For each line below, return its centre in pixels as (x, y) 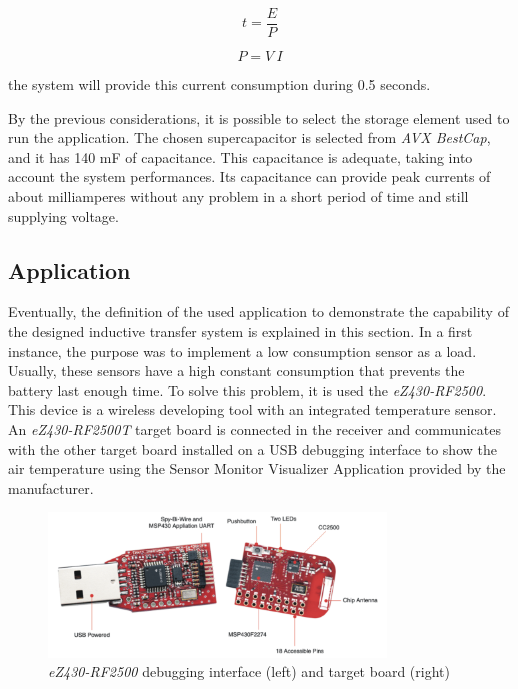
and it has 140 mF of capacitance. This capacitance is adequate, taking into (240, 156)
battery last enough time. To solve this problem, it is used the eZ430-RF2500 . (247, 389)
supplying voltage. (63, 215)
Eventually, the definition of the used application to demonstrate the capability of (258, 311)
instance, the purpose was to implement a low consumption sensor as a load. (242, 350)
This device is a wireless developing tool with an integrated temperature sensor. (252, 409)
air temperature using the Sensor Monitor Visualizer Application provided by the (257, 468)
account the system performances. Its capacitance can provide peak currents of (249, 176)
